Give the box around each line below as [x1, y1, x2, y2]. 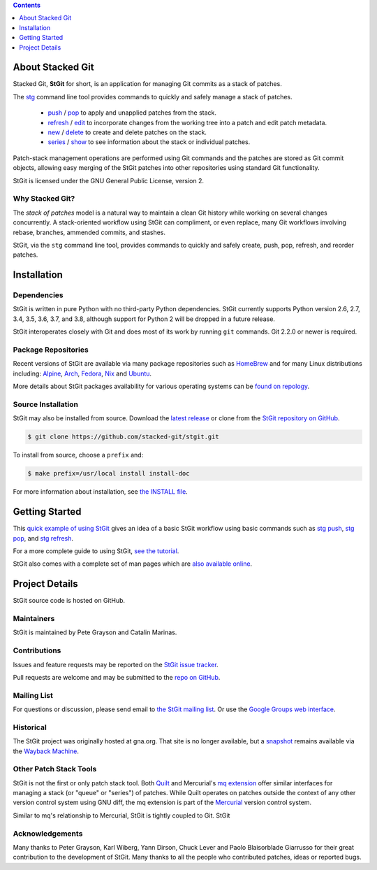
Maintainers [13, 613, 55, 623]
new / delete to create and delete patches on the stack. [47, 128, 207, 136]
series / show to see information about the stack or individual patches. [47, 138, 251, 146]
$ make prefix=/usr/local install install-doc [27, 469, 190, 478]
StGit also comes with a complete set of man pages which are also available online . [13, 559, 253, 568]
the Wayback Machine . [13, 747, 80, 755]
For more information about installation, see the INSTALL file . [13, 487, 188, 496]
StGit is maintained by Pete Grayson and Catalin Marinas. [13, 628, 177, 636]
